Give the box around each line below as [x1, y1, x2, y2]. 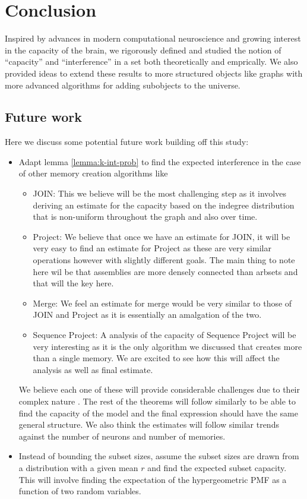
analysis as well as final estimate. [33, 363, 153, 375]
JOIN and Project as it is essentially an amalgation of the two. [33, 308, 262, 321]
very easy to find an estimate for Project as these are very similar [33, 242, 271, 254]
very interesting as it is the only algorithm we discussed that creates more [33, 340, 302, 352]
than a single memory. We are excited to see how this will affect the [33, 352, 280, 364]
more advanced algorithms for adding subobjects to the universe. [5, 78, 240, 91]
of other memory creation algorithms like [18, 167, 168, 179]
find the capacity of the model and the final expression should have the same [18, 406, 298, 419]
